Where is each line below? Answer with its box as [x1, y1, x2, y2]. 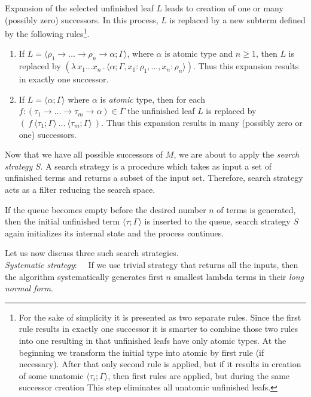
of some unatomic [19, 369, 84, 381]
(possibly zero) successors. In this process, [5, 13, 158, 26]
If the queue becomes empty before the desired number [5, 203, 206, 216]
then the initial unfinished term [5, 215, 120, 227]
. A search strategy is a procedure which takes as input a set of [40, 159, 272, 172]
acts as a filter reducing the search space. [5, 183, 155, 195]
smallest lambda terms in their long [173, 270, 304, 282]
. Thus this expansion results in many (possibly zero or [101, 116, 303, 129]
